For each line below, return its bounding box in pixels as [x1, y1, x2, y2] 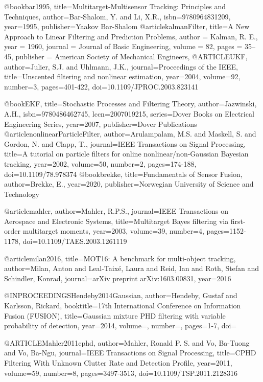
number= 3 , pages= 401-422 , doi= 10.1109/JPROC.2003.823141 [4, 81, 199, 92]
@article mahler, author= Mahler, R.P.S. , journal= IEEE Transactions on [4, 206, 229, 216]
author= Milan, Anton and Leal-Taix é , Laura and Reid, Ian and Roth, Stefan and [4, 263, 259, 274]
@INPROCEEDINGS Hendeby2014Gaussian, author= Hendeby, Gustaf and [4, 290, 237, 301]
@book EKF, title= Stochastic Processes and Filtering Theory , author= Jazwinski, [4, 98, 257, 109]
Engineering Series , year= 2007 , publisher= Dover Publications [4, 118, 197, 129]
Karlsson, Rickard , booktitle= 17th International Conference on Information [4, 300, 241, 311]
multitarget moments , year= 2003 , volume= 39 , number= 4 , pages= [22, 226, 229, 236]
